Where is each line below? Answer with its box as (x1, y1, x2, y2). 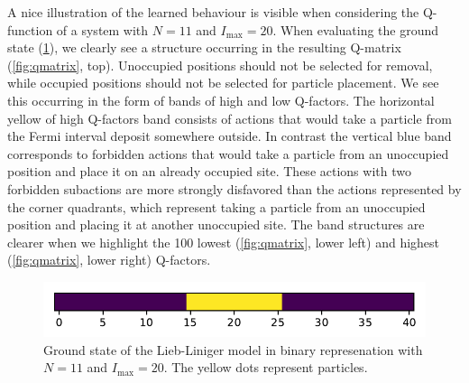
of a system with (56, 20, 149, 39)
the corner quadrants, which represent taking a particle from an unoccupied (7, 197, 426, 216)
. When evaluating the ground (272, 20, 439, 39)
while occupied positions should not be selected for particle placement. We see (7, 73, 439, 92)
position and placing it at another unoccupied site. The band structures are (7, 215, 425, 234)
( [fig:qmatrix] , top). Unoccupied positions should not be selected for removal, (7, 55, 433, 74)
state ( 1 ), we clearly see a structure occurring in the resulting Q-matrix (7, 38, 401, 57)
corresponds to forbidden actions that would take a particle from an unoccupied (7, 144, 449, 163)
